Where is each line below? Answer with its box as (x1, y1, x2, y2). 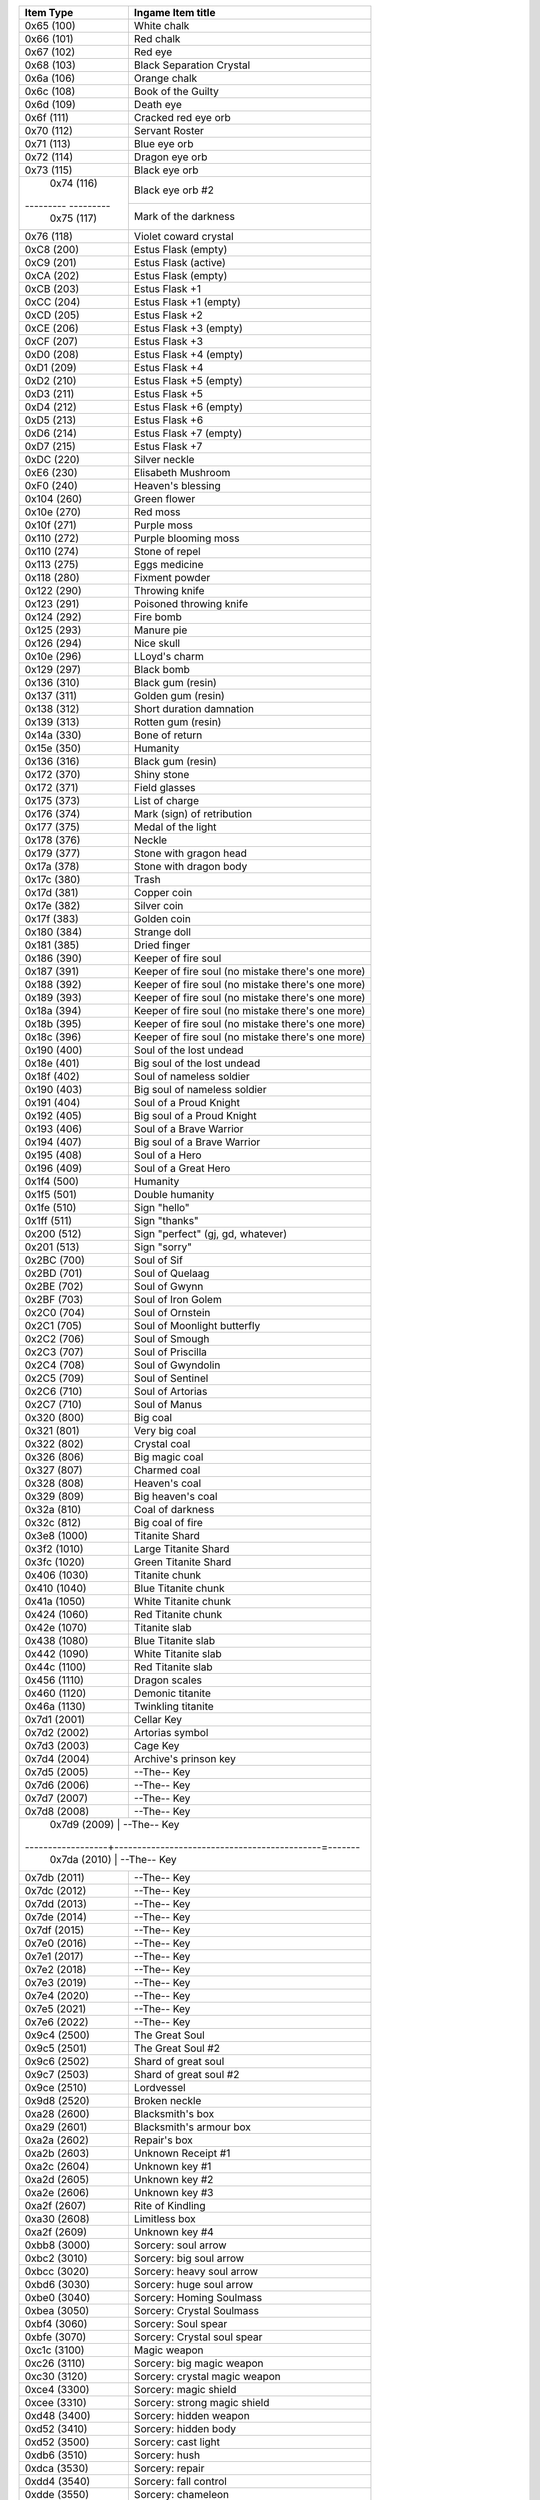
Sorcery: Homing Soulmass (133, 2291, 263, 2304)
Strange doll (133, 925, 192, 939)
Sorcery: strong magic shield (133, 2396, 270, 2409)
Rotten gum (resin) (133, 715, 222, 729)
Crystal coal (133, 1437, 191, 1450)
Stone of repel (133, 545, 201, 558)
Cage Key (133, 1739, 180, 1752)
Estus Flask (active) (133, 256, 227, 269)
